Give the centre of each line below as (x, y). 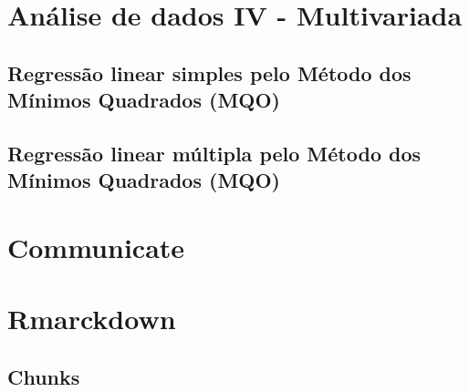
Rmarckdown (92, 319)
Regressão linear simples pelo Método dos (209, 72)
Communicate (96, 247)
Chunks (44, 376)
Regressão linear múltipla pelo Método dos (214, 153)
